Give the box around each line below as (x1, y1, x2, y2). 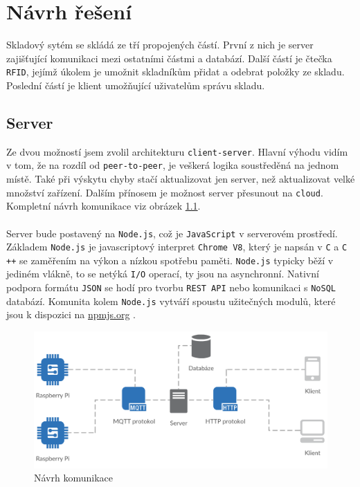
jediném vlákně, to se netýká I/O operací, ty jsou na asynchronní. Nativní (6, 266, 319, 281)
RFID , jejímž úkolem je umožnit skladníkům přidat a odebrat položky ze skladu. (6, 64, 345, 79)
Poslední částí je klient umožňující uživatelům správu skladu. (6, 77, 265, 92)
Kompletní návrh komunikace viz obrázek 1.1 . (6, 199, 201, 213)
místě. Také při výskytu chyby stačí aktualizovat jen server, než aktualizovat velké (6, 172, 355, 186)
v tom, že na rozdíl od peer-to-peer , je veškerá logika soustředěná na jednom (6, 158, 339, 172)
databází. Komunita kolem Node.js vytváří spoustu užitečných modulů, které (6, 293, 336, 308)
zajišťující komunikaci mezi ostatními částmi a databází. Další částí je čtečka (6, 50, 332, 65)
